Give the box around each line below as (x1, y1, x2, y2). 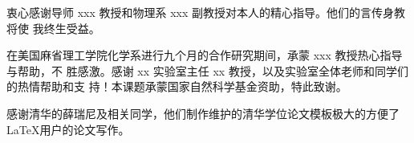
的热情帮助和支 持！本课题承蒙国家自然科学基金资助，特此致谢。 (6, 78, 347, 95)
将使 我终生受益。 (6, 19, 100, 36)
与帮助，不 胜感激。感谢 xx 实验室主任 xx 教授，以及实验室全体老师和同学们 (6, 62, 408, 79)
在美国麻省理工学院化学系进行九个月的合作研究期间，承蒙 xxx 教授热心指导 (6, 47, 403, 63)
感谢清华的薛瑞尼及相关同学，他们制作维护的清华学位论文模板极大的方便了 (6, 104, 400, 121)
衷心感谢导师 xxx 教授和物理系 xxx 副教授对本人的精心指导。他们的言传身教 (6, 4, 405, 20)
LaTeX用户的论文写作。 (6, 121, 130, 137)
